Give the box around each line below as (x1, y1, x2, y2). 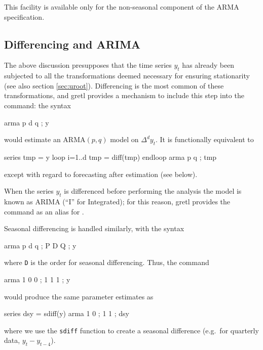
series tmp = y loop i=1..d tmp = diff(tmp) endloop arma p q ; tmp (4, 151, 217, 162)
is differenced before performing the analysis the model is (64, 186, 242, 196)
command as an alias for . (4, 206, 84, 216)
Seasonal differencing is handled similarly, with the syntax (4, 223, 184, 234)
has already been (182, 60, 235, 70)
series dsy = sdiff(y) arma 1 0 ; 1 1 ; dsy (4, 308, 129, 319)
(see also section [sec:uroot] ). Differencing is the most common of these (4, 80, 224, 91)
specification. (4, 11, 45, 22)
